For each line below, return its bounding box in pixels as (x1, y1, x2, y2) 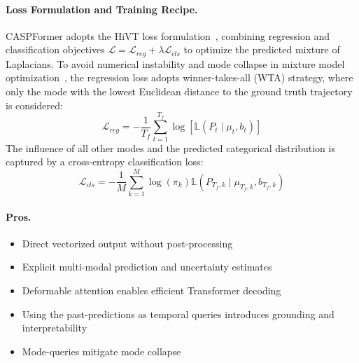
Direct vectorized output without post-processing (22, 235, 233, 250)
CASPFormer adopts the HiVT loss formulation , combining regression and (6, 28, 330, 43)
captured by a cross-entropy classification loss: (6, 154, 204, 169)
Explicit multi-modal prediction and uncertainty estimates (22, 259, 272, 274)
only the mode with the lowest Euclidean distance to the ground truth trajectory (6, 84, 353, 99)
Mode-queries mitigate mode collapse (22, 343, 181, 358)
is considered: (6, 97, 63, 112)
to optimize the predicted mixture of (183, 42, 340, 57)
